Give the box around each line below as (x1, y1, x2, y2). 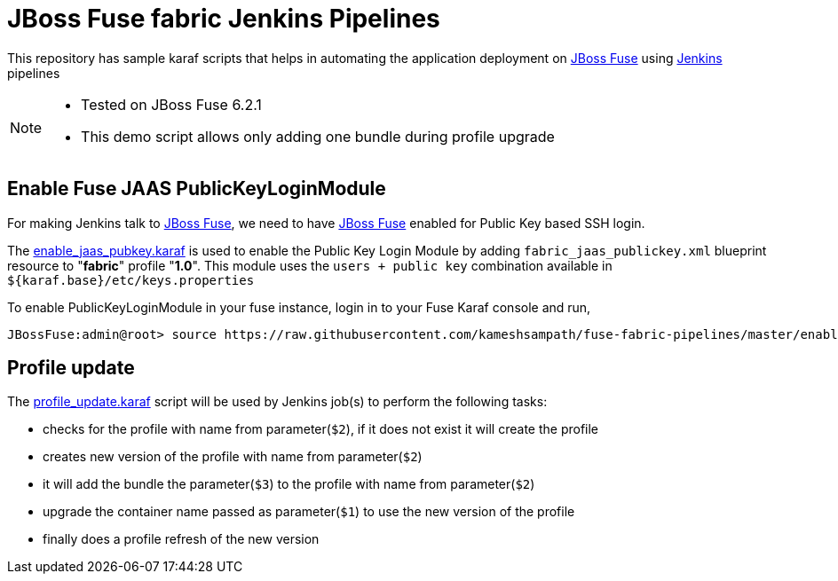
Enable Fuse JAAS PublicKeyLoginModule (7, 177, 386, 200)
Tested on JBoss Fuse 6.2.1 (81, 95, 262, 114)
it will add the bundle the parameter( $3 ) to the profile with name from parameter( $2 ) (43, 476, 535, 492)
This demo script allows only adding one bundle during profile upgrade (81, 127, 555, 145)
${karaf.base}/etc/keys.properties (7, 272, 255, 287)
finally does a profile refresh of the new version (43, 531, 320, 547)
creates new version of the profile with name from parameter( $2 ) (43, 449, 423, 465)
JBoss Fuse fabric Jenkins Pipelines (7, 4, 440, 34)
